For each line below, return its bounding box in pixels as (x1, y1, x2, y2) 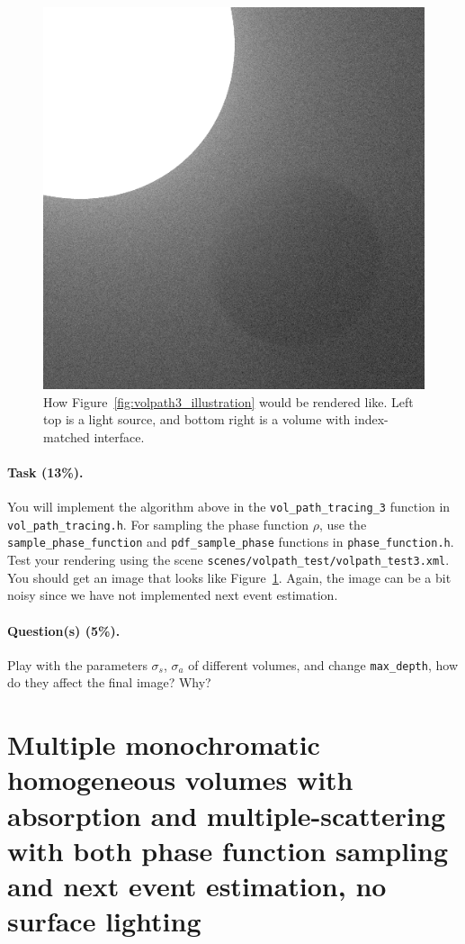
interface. (94, 427, 145, 446)
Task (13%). (7, 462, 84, 481)
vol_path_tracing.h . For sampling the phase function (7, 514, 309, 533)
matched (43, 427, 90, 446)
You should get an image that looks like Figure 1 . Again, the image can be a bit (7, 567, 452, 586)
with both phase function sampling (7, 831, 449, 868)
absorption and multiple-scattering (7, 796, 446, 833)
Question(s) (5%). (7, 621, 121, 640)
